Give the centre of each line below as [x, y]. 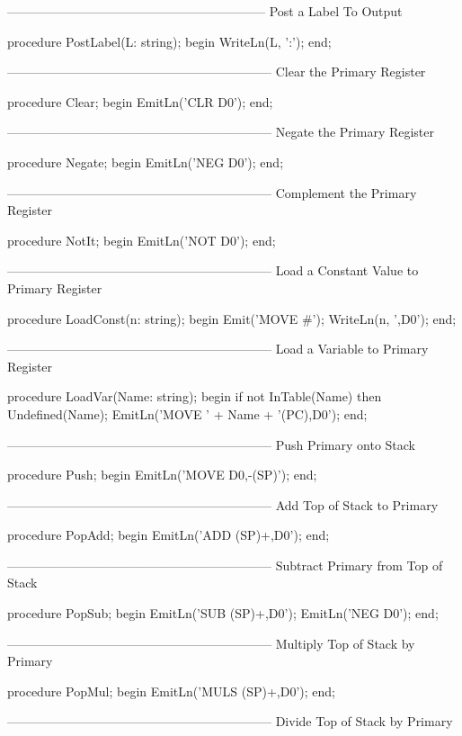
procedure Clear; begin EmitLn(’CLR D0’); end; [140, 101]
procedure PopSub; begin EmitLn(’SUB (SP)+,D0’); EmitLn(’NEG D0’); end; [223, 613]
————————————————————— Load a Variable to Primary [218, 349]
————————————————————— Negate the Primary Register [221, 132]
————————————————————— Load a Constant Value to [213, 270]
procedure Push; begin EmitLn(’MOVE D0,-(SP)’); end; [162, 475]
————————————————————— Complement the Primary [212, 192]
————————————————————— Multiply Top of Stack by [211, 643]
